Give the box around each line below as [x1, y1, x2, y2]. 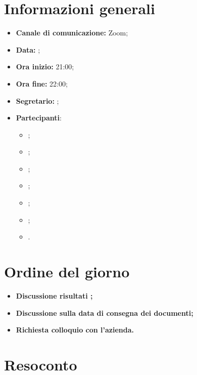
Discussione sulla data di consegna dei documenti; [16, 307, 193, 318]
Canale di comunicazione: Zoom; [16, 27, 128, 38]
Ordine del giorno [4, 261, 130, 282]
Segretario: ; [16, 95, 59, 106]
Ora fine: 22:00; [16, 78, 68, 89]
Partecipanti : [16, 112, 62, 123]
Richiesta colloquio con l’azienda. [16, 324, 134, 335]
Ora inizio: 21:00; [16, 61, 74, 72]
